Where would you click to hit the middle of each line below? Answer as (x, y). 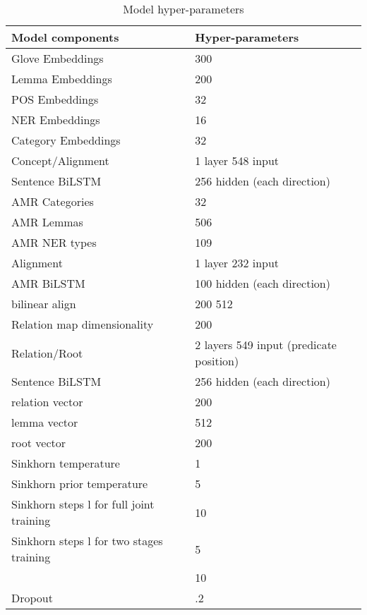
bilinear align (44, 304)
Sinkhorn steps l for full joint (83, 504)
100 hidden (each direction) (263, 283)
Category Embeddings (66, 140)
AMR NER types (54, 242)
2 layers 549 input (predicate (266, 345)
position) (217, 361)
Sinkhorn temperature (66, 463)
